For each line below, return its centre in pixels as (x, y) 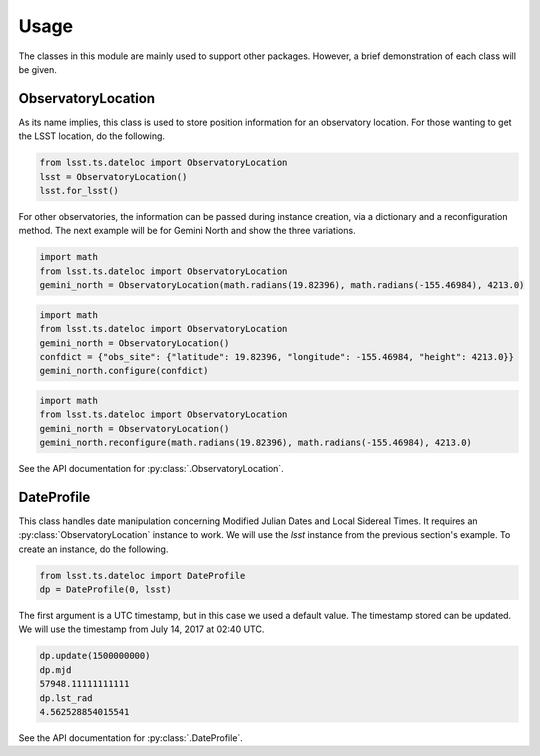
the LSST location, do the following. (91, 136)
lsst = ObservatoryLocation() (113, 176)
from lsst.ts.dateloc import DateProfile (142, 575)
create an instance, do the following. (93, 549)
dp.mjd (55, 669)
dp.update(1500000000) (95, 656)
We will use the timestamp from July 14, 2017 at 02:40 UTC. (141, 629)
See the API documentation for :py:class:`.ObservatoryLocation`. (151, 469)
